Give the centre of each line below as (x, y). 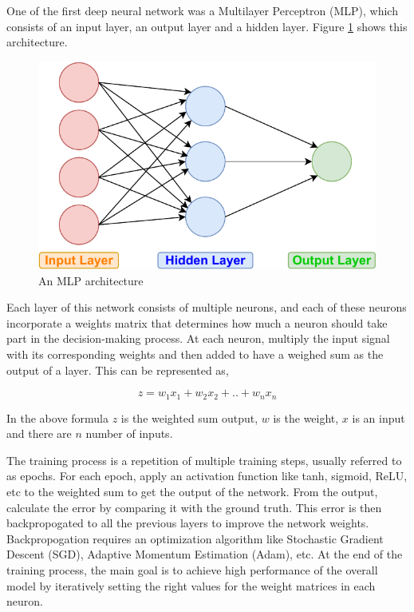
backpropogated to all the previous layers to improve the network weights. (188, 523)
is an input (379, 417)
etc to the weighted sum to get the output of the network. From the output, (192, 491)
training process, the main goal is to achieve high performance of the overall (192, 569)
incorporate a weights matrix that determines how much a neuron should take (197, 322)
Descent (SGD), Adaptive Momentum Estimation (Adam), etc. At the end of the (205, 554)
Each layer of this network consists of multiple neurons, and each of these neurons (207, 307)
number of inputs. (129, 433)
